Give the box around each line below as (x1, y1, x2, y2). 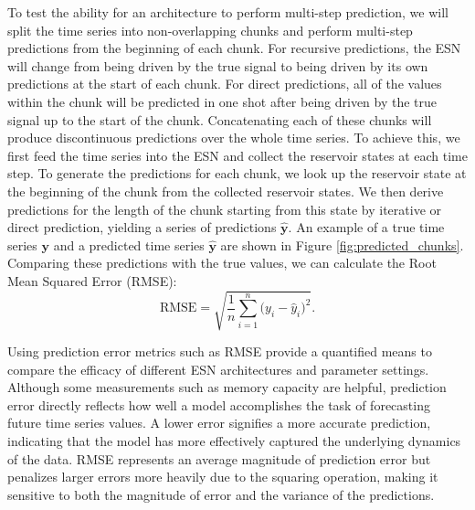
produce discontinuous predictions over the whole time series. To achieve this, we (7, 128, 460, 147)
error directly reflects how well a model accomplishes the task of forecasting (7, 395, 430, 414)
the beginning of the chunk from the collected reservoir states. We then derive (7, 181, 444, 200)
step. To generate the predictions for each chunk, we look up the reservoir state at (7, 164, 467, 183)
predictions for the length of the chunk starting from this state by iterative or (7, 199, 442, 218)
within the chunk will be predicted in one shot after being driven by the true (7, 91, 438, 111)
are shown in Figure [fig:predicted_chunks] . (220, 235, 464, 254)
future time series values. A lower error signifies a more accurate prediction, (7, 413, 431, 432)
